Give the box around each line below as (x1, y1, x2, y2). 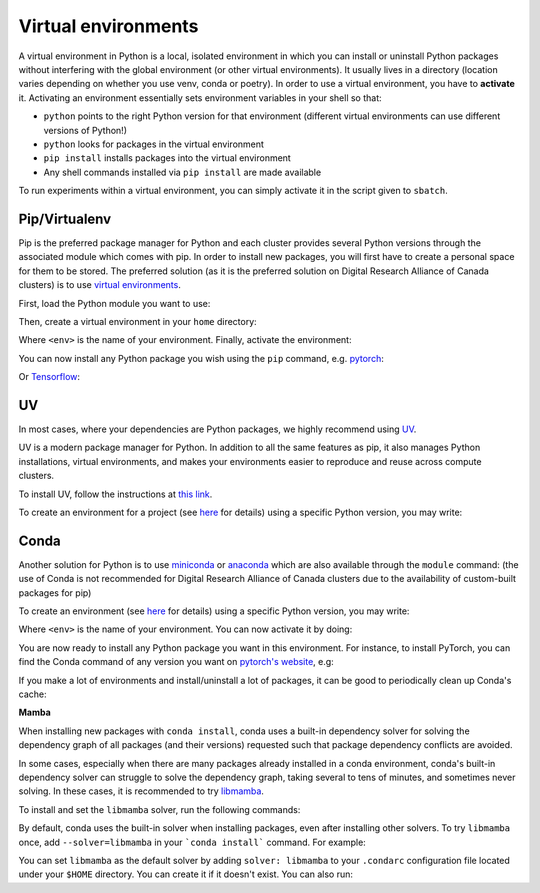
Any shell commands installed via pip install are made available (43, 166, 322, 178)
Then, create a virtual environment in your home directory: (18, 315, 257, 327)
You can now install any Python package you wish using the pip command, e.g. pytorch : (18, 352, 384, 364)
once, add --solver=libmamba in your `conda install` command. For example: (18, 836, 367, 848)
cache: (18, 688, 47, 700)
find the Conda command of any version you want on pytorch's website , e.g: (18, 656, 334, 668)
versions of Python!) (43, 124, 127, 136)
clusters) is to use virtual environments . (18, 279, 182, 291)
